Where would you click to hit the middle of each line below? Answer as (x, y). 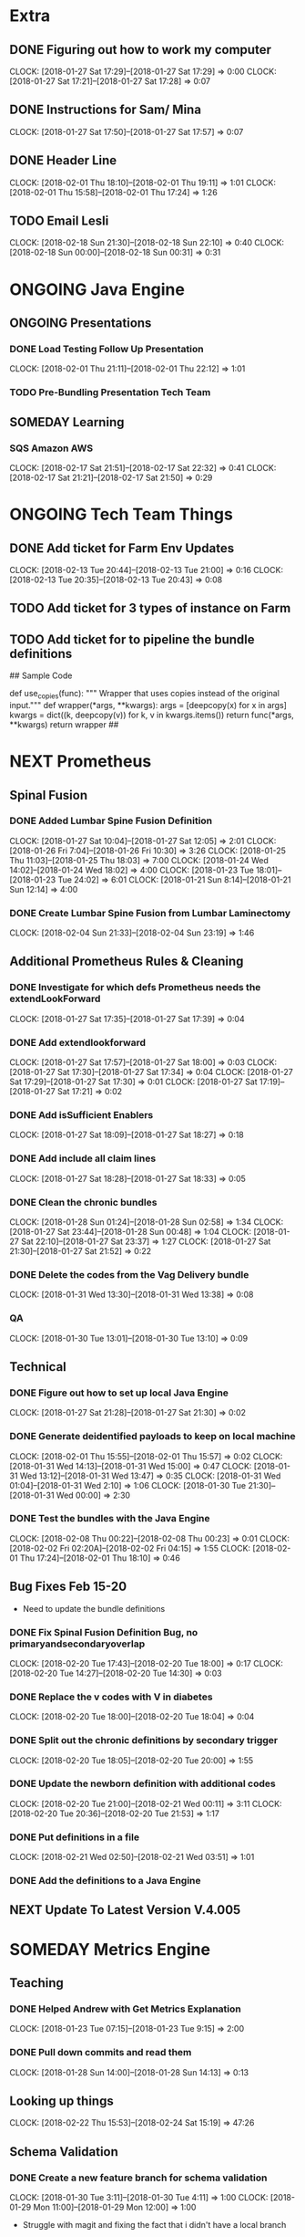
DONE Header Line (63, 161)
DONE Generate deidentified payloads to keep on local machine (152, 1437)
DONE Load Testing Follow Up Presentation (107, 349)
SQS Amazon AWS (51, 448)
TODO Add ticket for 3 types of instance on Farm (150, 608)
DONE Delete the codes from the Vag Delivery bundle (129, 1274)
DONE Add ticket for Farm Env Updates (122, 548)
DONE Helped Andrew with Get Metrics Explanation (125, 2009)
